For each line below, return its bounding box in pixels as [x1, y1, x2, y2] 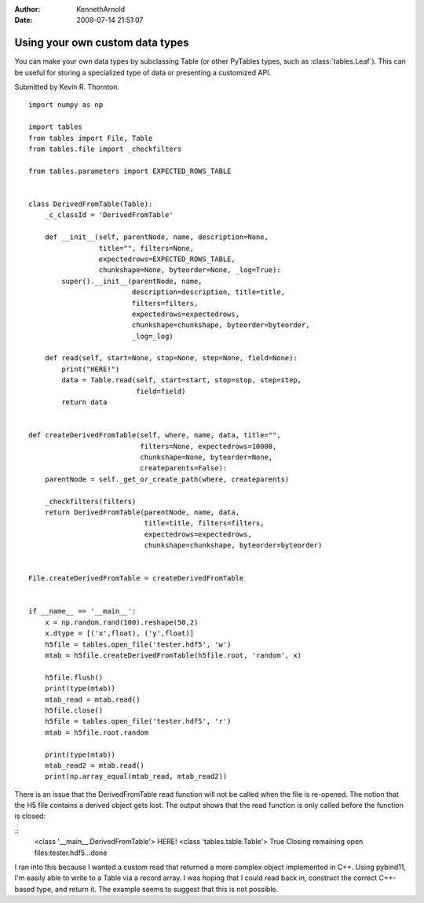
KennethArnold [76, 5, 126, 13]
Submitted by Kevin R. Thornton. [14, 83, 120, 92]
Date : [14, 16, 33, 25]
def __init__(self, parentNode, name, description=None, [44, 233, 269, 241]
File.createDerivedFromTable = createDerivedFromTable [28, 574, 244, 583]
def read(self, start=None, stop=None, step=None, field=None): [44, 354, 298, 363]
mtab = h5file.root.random [44, 728, 149, 737]
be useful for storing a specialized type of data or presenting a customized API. [14, 68, 271, 77]
